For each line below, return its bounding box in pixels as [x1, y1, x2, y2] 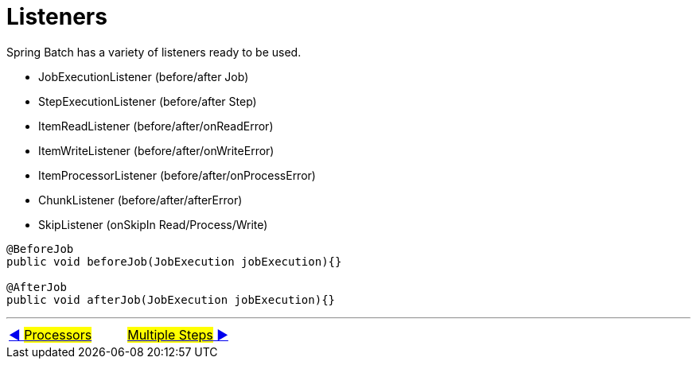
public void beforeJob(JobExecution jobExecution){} [6, 254, 342, 268]
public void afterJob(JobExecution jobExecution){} [6, 293, 336, 306]
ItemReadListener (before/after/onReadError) [38, 118, 274, 133]
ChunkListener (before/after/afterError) [38, 192, 243, 207]
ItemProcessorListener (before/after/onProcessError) [38, 168, 316, 182]
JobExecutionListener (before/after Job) [38, 69, 249, 83]
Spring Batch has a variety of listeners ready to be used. [6, 45, 302, 59]
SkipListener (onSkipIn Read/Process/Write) [38, 217, 268, 231]
